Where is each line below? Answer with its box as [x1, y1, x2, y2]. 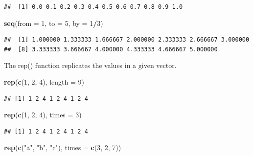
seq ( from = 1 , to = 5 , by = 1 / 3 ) [4, 18, 103, 28]
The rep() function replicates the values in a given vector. [4, 60, 177, 70]
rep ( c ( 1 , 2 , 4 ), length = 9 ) [4, 76, 84, 87]
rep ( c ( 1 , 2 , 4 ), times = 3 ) [4, 110, 82, 120]
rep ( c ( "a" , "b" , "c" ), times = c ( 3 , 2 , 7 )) [4, 142, 121, 153]
